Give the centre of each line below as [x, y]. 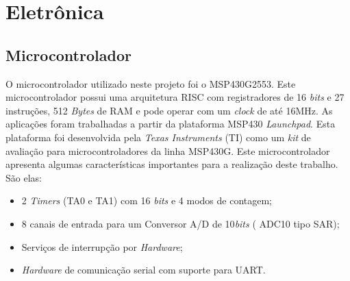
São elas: [24, 177]
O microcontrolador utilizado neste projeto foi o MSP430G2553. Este [151, 83]
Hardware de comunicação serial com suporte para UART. [143, 270]
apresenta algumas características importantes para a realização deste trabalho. [172, 164]
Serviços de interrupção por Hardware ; [102, 246]
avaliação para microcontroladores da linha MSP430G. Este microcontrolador [168, 150]
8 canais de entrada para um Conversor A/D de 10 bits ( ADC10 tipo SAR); [180, 223]
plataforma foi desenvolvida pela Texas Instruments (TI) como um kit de [158, 137]
